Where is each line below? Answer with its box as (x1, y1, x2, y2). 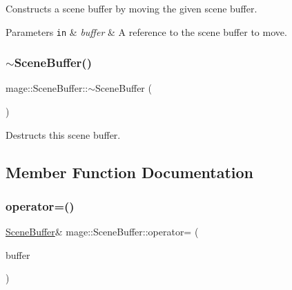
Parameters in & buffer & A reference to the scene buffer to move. (6, 24, 287, 39)
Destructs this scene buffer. (6, 127, 121, 142)
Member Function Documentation (6, 161, 254, 182)
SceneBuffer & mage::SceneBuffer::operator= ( (6, 224, 199, 239)
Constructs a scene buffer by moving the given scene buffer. (6, 1, 257, 15)
